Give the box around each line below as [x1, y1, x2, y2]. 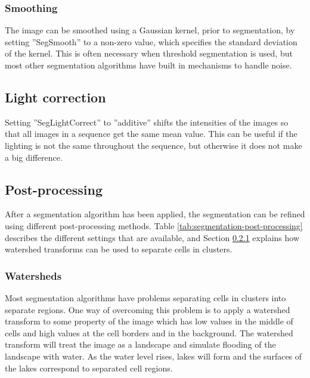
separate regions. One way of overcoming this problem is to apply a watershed [5, 303, 290, 315]
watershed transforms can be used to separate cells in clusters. [5, 243, 232, 255]
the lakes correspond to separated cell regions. [5, 361, 173, 374]
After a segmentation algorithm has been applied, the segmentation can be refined [5, 208, 305, 220]
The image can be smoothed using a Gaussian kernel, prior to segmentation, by [5, 24, 295, 36]
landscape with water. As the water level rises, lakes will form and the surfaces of [5, 349, 302, 362]
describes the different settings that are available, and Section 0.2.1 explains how [5, 231, 300, 243]
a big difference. [5, 151, 63, 163]
